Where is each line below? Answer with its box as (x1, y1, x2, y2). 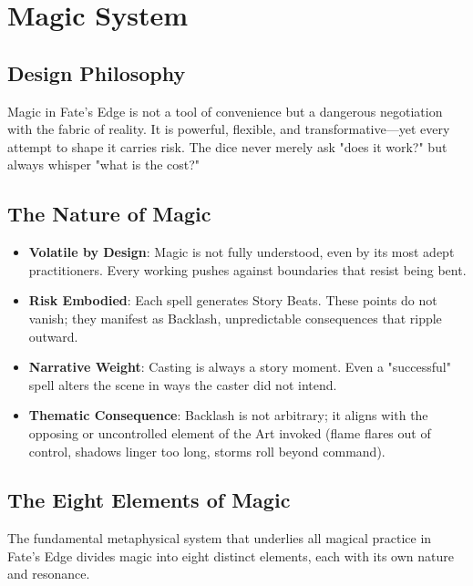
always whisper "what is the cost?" (7, 155, 201, 174)
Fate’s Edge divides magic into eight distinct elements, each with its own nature (7, 546, 454, 565)
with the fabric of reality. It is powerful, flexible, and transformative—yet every (7, 119, 450, 139)
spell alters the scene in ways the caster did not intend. (28, 375, 337, 394)
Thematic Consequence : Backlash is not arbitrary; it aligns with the (28, 406, 428, 425)
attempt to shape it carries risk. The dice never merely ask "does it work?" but (7, 137, 447, 156)
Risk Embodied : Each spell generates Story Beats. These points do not (28, 291, 437, 310)
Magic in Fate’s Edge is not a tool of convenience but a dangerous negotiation (7, 101, 443, 120)
